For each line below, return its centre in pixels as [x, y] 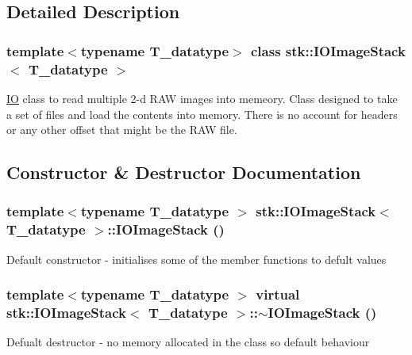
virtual [278, 294]
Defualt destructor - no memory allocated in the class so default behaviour [188, 342]
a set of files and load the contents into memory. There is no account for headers [202, 114]
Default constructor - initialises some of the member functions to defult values [196, 259]
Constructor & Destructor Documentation [184, 172]
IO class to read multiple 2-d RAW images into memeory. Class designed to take [202, 98]
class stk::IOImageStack [328, 50]
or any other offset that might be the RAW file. [122, 130]
